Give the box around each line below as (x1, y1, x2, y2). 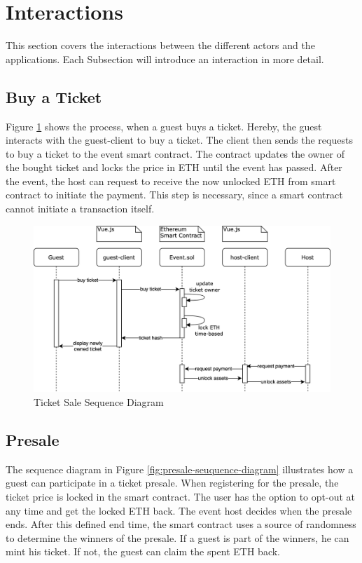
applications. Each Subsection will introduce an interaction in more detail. (6, 51, 324, 66)
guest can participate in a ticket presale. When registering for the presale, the (6, 475, 339, 490)
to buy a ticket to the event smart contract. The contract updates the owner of (6, 146, 345, 161)
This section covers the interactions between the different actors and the (6, 38, 315, 53)
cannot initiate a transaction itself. (6, 201, 155, 216)
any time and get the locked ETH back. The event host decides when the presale (6, 503, 352, 517)
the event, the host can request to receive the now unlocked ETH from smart (6, 173, 336, 188)
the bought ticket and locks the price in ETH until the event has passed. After (6, 160, 342, 175)
